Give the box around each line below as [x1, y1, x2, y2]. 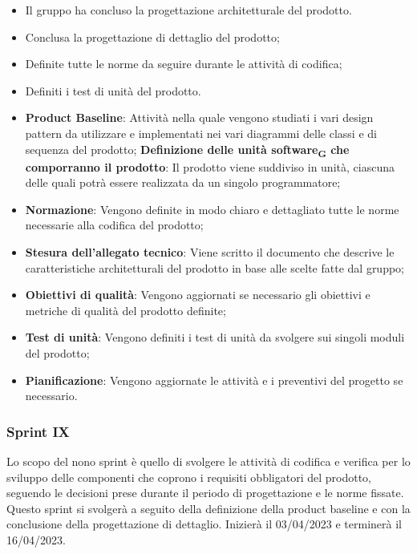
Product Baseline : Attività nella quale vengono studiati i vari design [25, 109, 374, 126]
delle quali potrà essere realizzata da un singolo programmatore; [25, 174, 341, 191]
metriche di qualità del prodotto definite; [25, 301, 226, 318]
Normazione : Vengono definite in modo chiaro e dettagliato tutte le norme [25, 200, 399, 217]
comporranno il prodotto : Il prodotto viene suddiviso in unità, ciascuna [25, 158, 395, 175]
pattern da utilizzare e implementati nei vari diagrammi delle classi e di [25, 124, 377, 141]
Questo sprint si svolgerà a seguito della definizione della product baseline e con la [6, 499, 411, 516]
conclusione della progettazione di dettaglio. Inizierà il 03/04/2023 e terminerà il [6, 516, 402, 532]
